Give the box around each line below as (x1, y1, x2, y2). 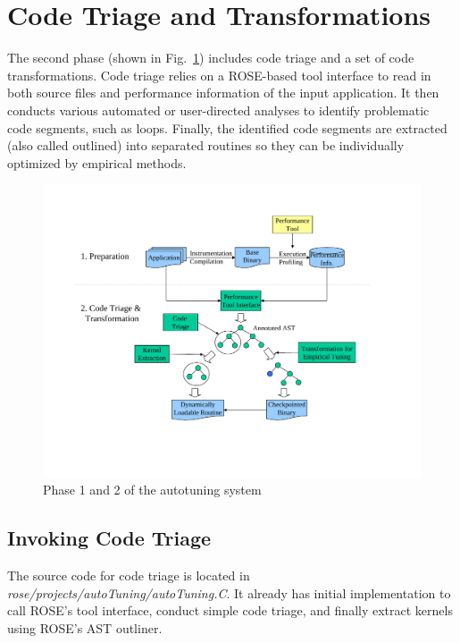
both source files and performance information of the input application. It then (7, 83, 439, 102)
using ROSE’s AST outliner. (7, 618, 163, 637)
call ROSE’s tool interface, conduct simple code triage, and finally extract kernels (7, 601, 453, 620)
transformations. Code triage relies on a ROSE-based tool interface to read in (7, 65, 431, 84)
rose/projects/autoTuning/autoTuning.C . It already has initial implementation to (7, 583, 451, 602)
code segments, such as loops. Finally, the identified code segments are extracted (7, 118, 447, 137)
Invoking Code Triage (7, 524, 212, 552)
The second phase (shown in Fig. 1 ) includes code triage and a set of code (7, 48, 414, 67)
